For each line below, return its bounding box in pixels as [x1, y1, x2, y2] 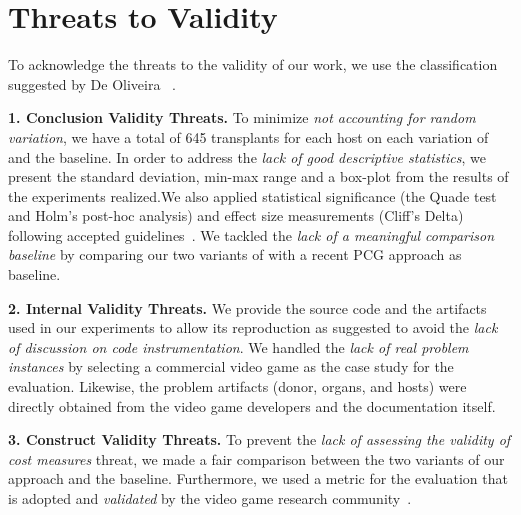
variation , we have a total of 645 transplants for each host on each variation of [8, 126, 489, 147]
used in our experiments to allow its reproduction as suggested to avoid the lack [8, 317, 498, 338]
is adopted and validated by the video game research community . [8, 488, 412, 508]
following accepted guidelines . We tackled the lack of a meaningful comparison [8, 224, 494, 245]
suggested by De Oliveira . [8, 73, 176, 94]
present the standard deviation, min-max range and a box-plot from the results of [8, 166, 509, 187]
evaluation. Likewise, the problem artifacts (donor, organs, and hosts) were [8, 376, 467, 397]
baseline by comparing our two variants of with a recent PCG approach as [8, 244, 462, 265]
